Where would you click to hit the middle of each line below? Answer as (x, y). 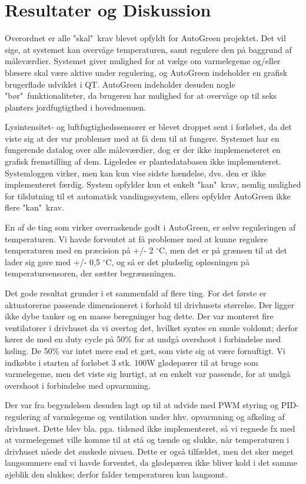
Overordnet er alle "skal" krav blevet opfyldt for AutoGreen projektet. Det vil (145, 38)
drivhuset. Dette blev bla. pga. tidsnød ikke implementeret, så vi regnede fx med (150, 428)
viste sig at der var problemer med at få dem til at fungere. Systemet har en (142, 138)
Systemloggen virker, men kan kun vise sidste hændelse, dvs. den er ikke (135, 173)
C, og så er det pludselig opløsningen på (177, 261)
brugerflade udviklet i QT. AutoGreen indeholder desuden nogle (120, 84)
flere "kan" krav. (34, 207)
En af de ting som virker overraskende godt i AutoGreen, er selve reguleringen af (150, 227)
